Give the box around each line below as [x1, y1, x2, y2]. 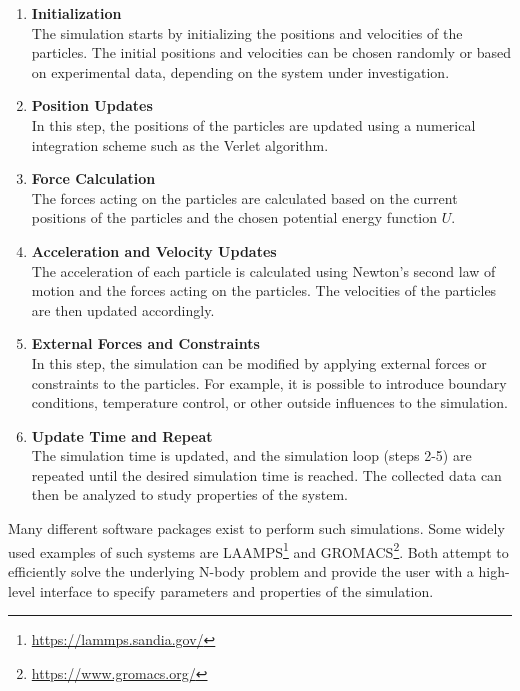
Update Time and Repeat [31, 425, 213, 446]
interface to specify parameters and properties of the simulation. [39, 580, 434, 601]
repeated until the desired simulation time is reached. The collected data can [31, 464, 502, 485]
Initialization [31, 3, 122, 23]
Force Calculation [31, 168, 156, 189]
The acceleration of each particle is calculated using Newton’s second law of [31, 260, 496, 281]
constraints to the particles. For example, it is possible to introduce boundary [31, 372, 507, 393]
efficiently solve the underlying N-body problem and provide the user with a [8, 560, 474, 581]
